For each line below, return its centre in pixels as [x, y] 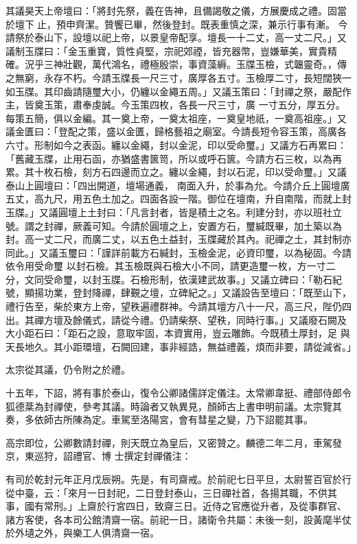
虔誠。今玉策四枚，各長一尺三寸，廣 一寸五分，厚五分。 [218, 105]
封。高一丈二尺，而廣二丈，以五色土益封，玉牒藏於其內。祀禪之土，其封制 [174, 239]
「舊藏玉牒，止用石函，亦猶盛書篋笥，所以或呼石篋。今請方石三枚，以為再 [174, 158]
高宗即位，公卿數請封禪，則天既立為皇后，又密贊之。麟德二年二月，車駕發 [174, 442]
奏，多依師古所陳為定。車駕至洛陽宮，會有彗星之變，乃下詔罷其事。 [159, 419]
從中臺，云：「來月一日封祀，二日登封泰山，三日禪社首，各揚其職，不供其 [171, 492]
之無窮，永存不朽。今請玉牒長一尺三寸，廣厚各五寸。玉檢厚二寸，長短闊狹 [174, 77]
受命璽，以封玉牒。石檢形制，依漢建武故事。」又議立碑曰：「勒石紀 [193, 279]
